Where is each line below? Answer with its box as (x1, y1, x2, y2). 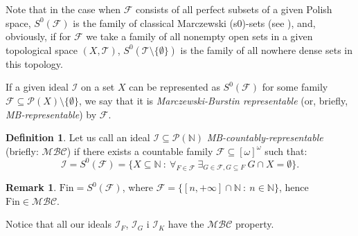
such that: (265, 143, 307, 158)
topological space (6, 42, 78, 57)
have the (168, 217, 204, 231)
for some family (262, 80, 328, 94)
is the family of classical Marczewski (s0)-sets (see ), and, (73, 15, 316, 30)
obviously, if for (6, 29, 71, 44)
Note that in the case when (6, 2, 121, 16)
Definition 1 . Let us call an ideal (6, 130, 150, 145)
